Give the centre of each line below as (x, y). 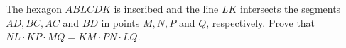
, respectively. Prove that (261, 22)
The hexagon (34, 8)
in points (120, 22)
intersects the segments (291, 8)
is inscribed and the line (166, 8)
